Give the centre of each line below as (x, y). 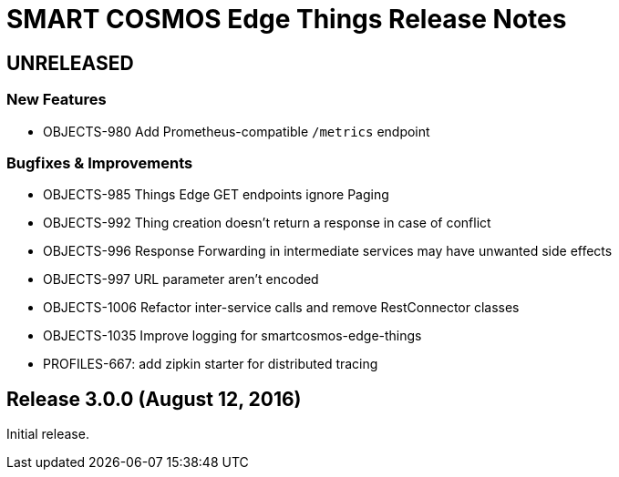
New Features (57, 100)
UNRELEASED (70, 63)
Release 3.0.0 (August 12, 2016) (154, 399)
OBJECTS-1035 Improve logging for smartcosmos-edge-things (232, 336)
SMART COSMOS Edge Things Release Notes (287, 19)
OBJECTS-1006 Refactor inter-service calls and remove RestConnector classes (281, 308)
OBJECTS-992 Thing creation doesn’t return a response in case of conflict (267, 223)
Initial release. (48, 434)
